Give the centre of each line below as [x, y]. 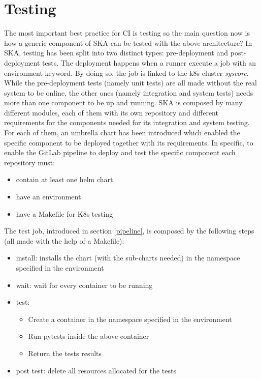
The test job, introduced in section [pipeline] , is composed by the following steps [129, 231]
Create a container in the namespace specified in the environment [130, 319]
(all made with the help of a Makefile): [64, 240]
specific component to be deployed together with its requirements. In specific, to [129, 142]
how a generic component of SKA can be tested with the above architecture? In [128, 42]
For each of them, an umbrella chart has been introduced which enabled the [122, 133]
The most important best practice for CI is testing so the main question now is [127, 33]
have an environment [48, 197]
